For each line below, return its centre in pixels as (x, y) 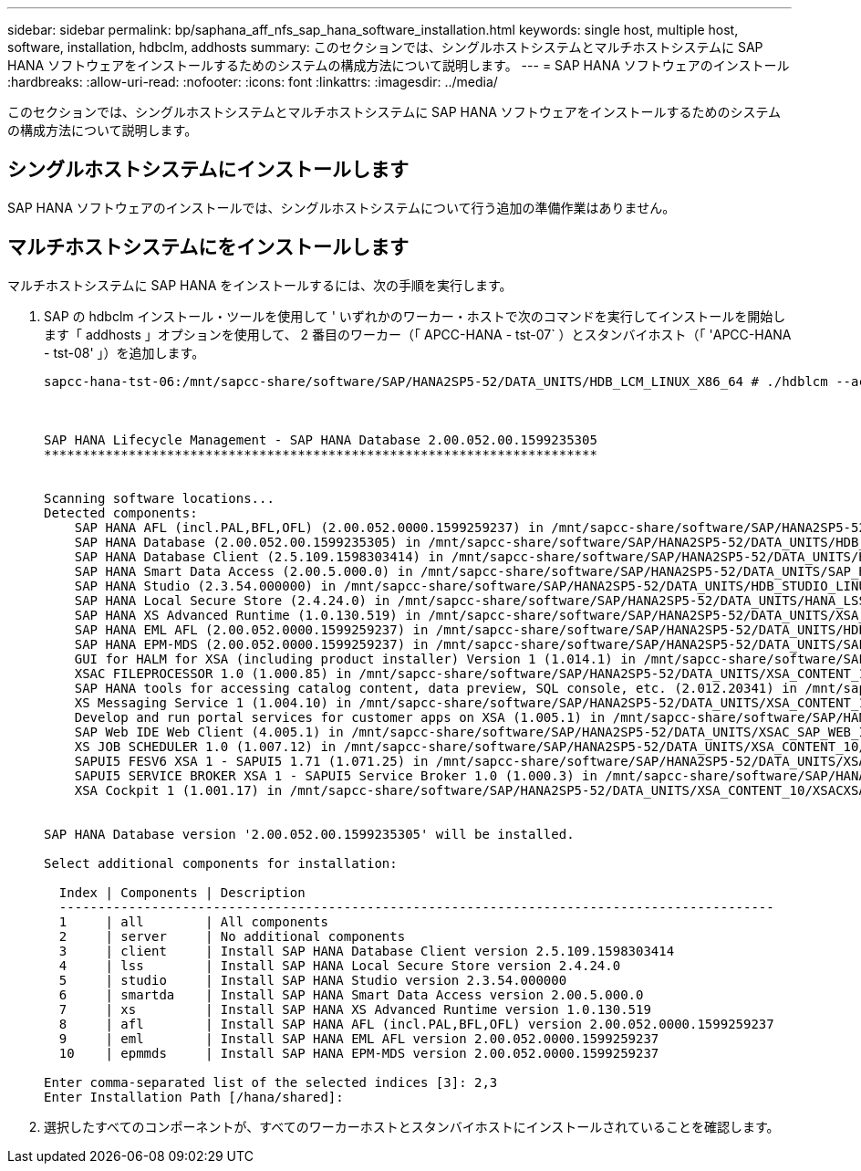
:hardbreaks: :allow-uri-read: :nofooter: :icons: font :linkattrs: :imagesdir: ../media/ (253, 82)
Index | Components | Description (182, 892)
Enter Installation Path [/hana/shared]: (194, 1097)
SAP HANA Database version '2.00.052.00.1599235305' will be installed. (309, 834)
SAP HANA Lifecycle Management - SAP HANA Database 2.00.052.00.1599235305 (321, 439)
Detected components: (121, 512)
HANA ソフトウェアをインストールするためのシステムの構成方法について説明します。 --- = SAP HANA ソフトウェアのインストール (399, 65)
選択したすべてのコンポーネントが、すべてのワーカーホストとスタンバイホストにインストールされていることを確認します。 (412, 1126)
